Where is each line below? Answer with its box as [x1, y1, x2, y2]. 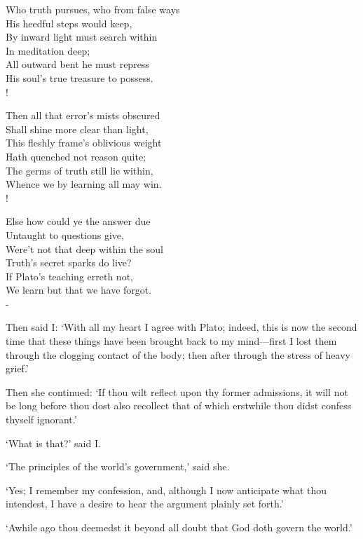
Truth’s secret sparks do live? [6, 255, 132, 270]
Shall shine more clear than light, [6, 121, 149, 136]
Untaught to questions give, [6, 227, 124, 242]
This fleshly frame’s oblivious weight [6, 135, 162, 150]
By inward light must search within [6, 29, 158, 44]
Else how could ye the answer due [6, 214, 151, 228]
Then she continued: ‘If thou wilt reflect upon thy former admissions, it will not [6, 384, 348, 399]
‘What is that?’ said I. [6, 435, 101, 450]
